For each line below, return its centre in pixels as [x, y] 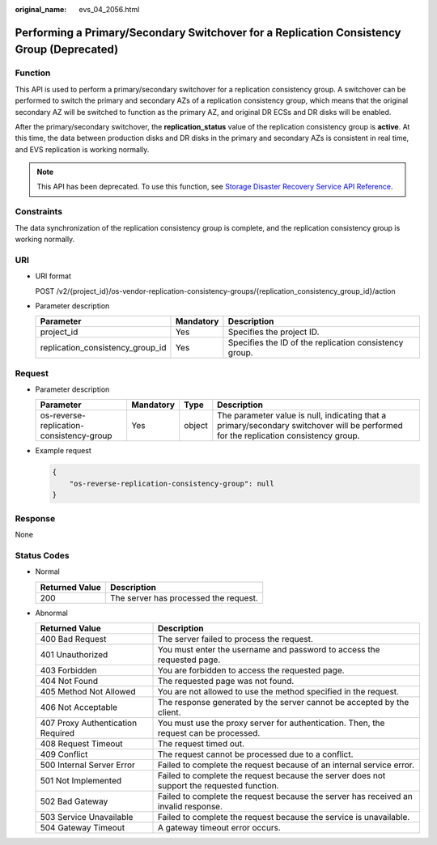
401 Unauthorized [74, 654]
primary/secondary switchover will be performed [310, 426]
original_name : [41, 9]
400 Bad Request [73, 639]
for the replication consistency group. [289, 435]
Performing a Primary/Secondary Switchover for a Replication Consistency [208, 32]
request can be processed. [209, 732]
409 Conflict [64, 754]
